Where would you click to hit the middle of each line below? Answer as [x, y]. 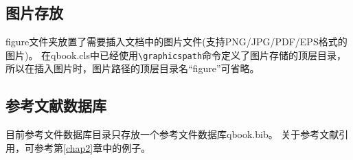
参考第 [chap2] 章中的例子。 [92, 147]
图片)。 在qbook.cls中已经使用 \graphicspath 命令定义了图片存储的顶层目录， [176, 55]
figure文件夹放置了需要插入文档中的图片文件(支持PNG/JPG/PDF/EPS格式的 [176, 42]
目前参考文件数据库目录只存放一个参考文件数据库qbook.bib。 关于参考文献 [172, 134]
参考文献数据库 [56, 105]
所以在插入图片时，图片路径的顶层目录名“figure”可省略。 [133, 68]
